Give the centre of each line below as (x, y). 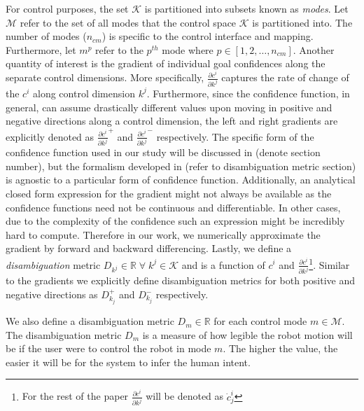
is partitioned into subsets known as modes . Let (246, 8)
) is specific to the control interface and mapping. (208, 36)
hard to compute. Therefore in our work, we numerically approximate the (163, 234)
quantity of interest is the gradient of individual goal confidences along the (166, 63)
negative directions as (52, 294)
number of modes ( (46, 36)
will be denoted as (185, 396)
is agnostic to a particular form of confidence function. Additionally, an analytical (181, 180)
